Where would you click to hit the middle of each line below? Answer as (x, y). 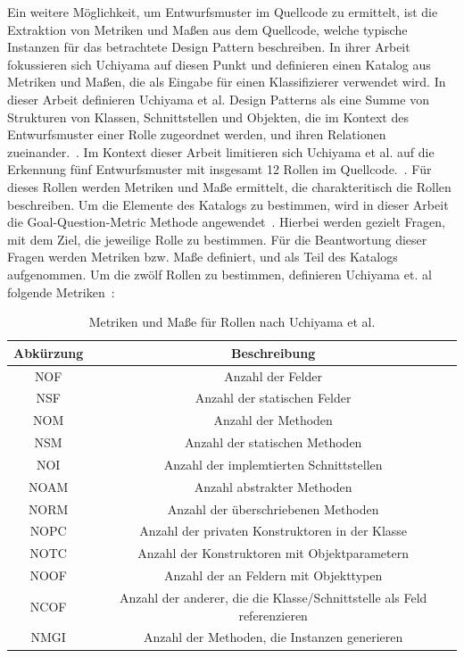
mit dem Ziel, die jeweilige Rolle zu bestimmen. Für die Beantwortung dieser (217, 239)
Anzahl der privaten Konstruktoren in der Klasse (273, 531)
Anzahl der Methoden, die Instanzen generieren (273, 637)
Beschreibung (273, 352)
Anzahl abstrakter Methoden (273, 486)
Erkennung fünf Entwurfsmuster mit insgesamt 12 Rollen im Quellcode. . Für (220, 169)
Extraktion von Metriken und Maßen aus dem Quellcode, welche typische (207, 29)
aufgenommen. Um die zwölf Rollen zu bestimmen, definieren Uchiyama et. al (220, 274)
